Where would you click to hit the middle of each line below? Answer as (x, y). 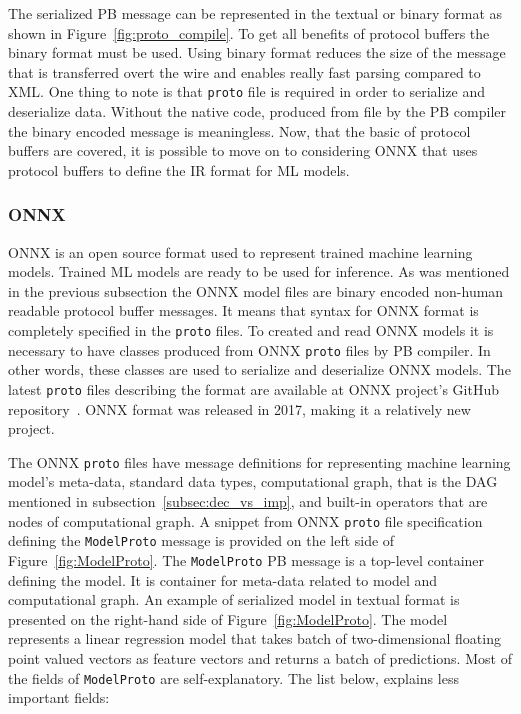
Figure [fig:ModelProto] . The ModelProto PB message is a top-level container (246, 559)
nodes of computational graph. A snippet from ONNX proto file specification (245, 520)
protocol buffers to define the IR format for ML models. (179, 169)
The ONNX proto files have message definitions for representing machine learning (259, 461)
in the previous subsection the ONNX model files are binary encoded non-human (256, 290)
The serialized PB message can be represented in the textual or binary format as (255, 13)
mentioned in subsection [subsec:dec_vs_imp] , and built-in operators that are (248, 501)
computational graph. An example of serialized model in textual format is (234, 599)
